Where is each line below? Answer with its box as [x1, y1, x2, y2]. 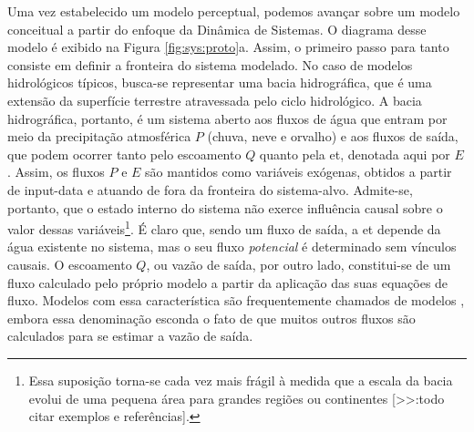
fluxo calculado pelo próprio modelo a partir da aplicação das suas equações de [7, 273, 448, 292]
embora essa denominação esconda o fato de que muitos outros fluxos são [7, 308, 416, 327]
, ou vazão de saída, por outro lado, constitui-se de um [146, 254, 451, 273]
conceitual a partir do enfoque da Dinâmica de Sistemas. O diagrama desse [7, 19, 427, 38]
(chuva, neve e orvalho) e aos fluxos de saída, [207, 127, 459, 146]
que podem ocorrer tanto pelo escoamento [7, 144, 242, 163]
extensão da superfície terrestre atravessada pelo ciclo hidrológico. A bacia [7, 90, 422, 109]
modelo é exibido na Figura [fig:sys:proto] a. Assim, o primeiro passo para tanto [7, 37, 449, 57]
